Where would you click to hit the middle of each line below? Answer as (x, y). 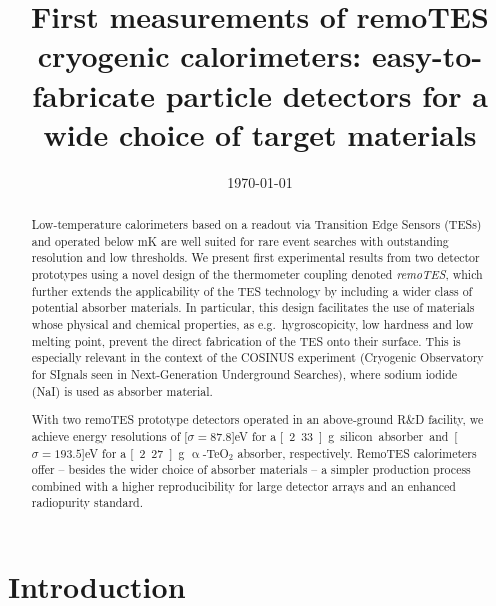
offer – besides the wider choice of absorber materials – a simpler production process (251, 469)
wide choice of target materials (260, 133)
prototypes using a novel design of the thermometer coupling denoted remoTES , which (257, 274)
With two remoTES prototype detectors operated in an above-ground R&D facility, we (257, 419)
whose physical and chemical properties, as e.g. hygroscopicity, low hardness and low (252, 324)
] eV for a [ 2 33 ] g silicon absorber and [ (344, 435)
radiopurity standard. (87, 502)
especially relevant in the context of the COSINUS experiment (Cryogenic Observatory (257, 357)
